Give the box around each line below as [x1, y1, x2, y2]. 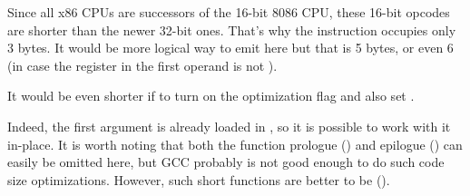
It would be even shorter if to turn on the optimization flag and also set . [7, 86, 415, 105]
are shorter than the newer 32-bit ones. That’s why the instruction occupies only [7, 20, 456, 39]
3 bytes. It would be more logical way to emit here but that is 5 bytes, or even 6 [7, 38, 454, 57]
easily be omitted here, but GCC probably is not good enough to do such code [7, 152, 445, 171]
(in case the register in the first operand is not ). [7, 55, 278, 74]
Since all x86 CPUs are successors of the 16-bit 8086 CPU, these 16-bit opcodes [7, 3, 450, 21]
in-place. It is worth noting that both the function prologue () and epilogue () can [7, 134, 463, 153]
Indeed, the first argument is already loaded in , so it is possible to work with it [7, 116, 451, 135]
